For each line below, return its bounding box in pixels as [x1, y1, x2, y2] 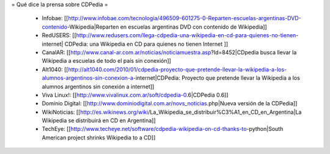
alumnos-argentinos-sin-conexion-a [42, 74, 134, 82]
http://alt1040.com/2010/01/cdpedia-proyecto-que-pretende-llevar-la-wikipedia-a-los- [68, 66, 287, 73]
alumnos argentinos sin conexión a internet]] [42, 83, 155, 90]
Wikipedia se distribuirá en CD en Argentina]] [42, 117, 156, 124]
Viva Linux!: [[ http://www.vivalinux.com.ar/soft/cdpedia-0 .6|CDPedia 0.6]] [42, 91, 229, 99]
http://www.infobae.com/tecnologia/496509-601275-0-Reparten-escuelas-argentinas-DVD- [68, 15, 302, 22]
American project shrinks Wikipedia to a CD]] [42, 134, 156, 141]
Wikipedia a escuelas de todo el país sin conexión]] [42, 57, 171, 65]
